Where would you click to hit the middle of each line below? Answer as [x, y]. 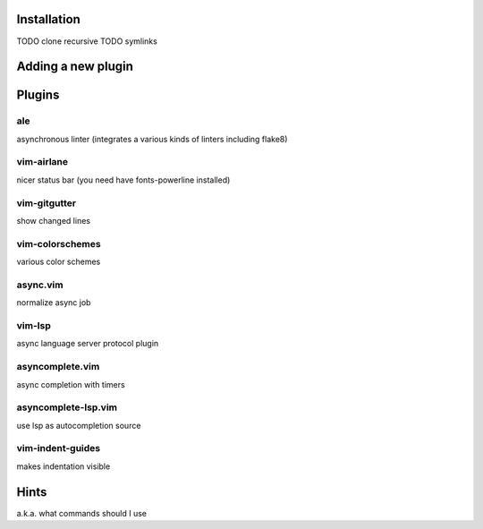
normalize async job [54, 303]
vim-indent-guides [59, 448]
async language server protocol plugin [88, 344]
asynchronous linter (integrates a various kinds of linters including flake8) [152, 139]
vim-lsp [34, 326]
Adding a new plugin [75, 67]
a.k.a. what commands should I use [82, 513]
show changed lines [54, 220]
